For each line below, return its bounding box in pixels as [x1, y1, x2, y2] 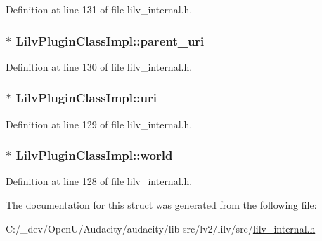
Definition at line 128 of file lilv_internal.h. [6, 174, 193, 188]
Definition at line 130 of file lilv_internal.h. [6, 59, 193, 74]
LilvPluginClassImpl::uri [15, 89, 157, 106]
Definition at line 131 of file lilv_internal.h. [6, 2, 193, 16]
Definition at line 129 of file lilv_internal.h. [6, 116, 193, 131]
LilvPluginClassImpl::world [15, 146, 173, 164]
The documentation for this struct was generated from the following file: [6, 198, 317, 212]
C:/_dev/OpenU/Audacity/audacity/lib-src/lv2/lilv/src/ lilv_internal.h [6, 221, 316, 235]
